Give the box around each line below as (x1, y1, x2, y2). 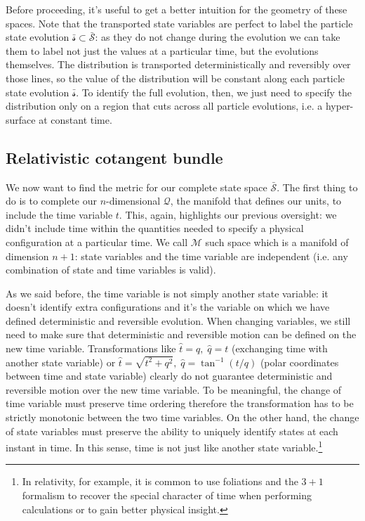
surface (6, 112, 36, 127)
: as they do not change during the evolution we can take (95, 30, 340, 44)
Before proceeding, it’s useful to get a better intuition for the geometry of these (6, 2, 347, 16)
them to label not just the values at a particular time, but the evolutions (6, 43, 319, 58)
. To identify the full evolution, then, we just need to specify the (76, 84, 352, 99)
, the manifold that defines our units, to (170, 193, 342, 208)
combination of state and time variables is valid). (6, 262, 216, 277)
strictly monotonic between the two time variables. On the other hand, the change (6, 410, 359, 425)
